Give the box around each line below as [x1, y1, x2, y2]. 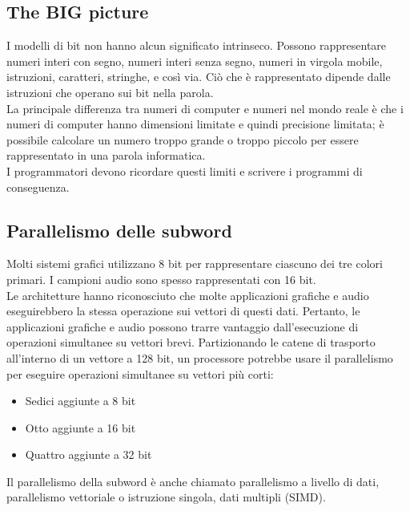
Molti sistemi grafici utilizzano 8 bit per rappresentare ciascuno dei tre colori [6, 255, 383, 272]
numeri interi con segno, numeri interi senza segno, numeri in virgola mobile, [6, 52, 383, 69]
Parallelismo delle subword [6, 217, 232, 242]
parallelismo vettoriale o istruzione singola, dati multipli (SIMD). [6, 489, 326, 505]
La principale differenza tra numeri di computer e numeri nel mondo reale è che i [6, 99, 404, 116]
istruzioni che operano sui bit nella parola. [6, 83, 214, 100]
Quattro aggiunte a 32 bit [25, 446, 152, 463]
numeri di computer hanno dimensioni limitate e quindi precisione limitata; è [6, 116, 384, 132]
